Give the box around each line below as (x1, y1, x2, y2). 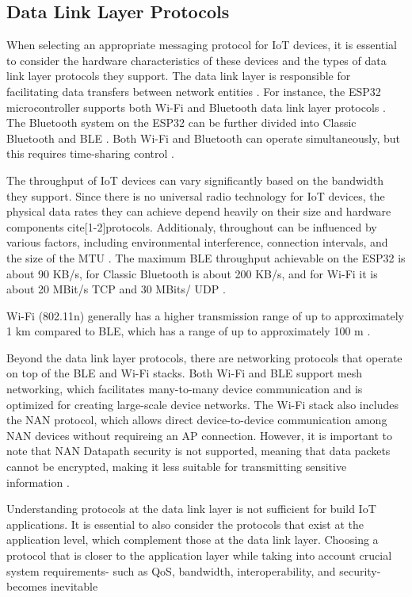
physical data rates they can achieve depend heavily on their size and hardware (6, 203, 391, 220)
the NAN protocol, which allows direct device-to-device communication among (6, 411, 387, 428)
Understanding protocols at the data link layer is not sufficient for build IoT (6, 500, 376, 517)
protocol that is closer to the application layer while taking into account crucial (6, 547, 392, 564)
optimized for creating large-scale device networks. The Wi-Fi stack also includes (6, 396, 399, 412)
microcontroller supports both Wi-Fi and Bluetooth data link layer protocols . (6, 98, 386, 115)
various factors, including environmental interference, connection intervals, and (6, 234, 388, 251)
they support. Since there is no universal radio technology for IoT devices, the (6, 187, 385, 204)
